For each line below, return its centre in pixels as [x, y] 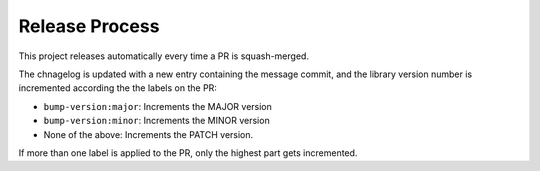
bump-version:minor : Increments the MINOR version [156, 121]
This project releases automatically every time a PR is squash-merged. [164, 56]
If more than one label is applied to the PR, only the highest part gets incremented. [188, 152]
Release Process [89, 26]
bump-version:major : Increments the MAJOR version [157, 106]
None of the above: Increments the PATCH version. [148, 134]
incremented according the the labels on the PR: [117, 88]
